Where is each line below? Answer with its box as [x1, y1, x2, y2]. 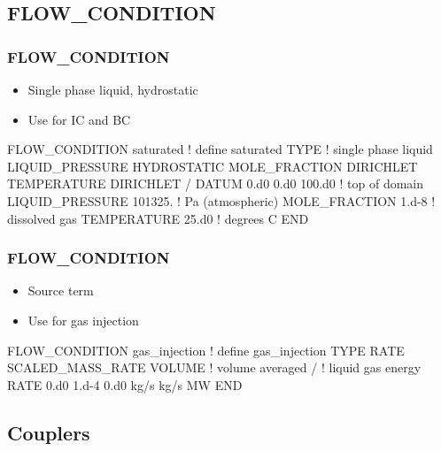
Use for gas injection [27, 310, 139, 329]
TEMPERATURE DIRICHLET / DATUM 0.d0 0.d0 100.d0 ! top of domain [7, 174, 424, 193]
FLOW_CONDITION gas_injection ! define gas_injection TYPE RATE [7, 340, 405, 359]
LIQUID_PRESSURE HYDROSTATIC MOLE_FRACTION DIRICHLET [7, 157, 418, 175]
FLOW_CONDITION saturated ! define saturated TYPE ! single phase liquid [7, 140, 433, 158]
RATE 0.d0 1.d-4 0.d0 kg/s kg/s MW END [7, 375, 243, 394]
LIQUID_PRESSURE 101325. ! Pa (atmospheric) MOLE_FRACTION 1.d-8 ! [7, 191, 436, 210]
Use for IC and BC [27, 110, 131, 128]
